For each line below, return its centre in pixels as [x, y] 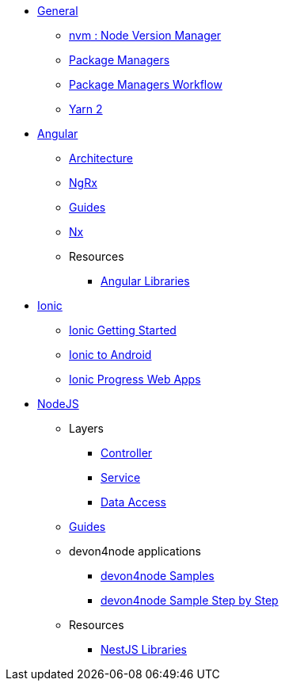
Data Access [134, 502]
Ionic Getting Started [123, 330]
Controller [127, 453]
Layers [86, 428]
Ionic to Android [110, 355]
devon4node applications [135, 551]
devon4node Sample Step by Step [190, 600]
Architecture [101, 158]
